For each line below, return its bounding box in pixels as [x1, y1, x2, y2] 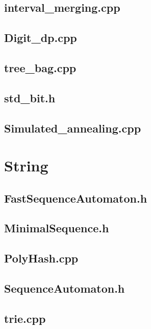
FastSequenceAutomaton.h [4, 190, 147, 206]
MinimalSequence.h [4, 220, 109, 236]
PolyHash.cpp [4, 250, 79, 266]
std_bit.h [4, 90, 56, 105]
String [4, 155, 48, 176]
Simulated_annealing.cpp [4, 120, 141, 136]
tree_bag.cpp [4, 59, 77, 75]
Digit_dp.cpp [4, 30, 77, 46]
